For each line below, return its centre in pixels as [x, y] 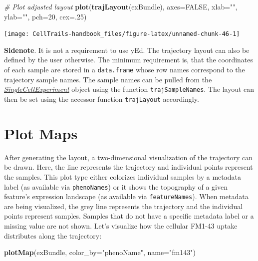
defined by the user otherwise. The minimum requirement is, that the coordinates [129, 60]
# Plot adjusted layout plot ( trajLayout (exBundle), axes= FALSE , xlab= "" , [121, 6]
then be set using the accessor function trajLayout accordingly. [102, 99]
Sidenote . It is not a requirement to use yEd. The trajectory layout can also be [127, 50]
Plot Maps [41, 133]
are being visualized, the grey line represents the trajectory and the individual [124, 206]
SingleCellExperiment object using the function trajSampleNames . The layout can [129, 89]
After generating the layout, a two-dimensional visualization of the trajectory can [129, 157]
